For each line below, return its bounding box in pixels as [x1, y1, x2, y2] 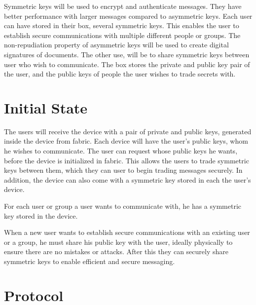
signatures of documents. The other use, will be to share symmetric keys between [4, 49, 250, 59]
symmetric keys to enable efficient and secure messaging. [4, 256, 175, 266]
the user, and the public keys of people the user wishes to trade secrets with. [4, 69, 236, 79]
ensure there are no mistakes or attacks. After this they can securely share [4, 246, 228, 257]
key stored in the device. [4, 210, 78, 221]
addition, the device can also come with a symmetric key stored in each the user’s [4, 174, 251, 185]
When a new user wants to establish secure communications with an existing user [4, 227, 250, 237]
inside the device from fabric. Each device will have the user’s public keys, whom [4, 136, 248, 146]
